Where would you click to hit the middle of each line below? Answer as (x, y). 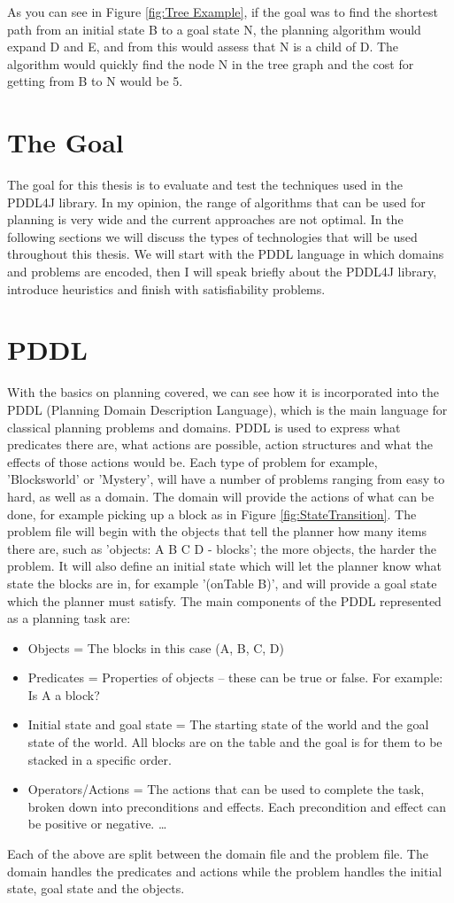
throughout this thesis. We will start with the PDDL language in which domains (226, 254)
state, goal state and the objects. (96, 888)
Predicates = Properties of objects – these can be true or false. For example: (235, 677)
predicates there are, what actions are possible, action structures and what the (220, 444)
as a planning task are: (69, 618)
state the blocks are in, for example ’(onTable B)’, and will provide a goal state (222, 583)
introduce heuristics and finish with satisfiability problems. (166, 288)
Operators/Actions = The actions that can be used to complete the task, (226, 789)
